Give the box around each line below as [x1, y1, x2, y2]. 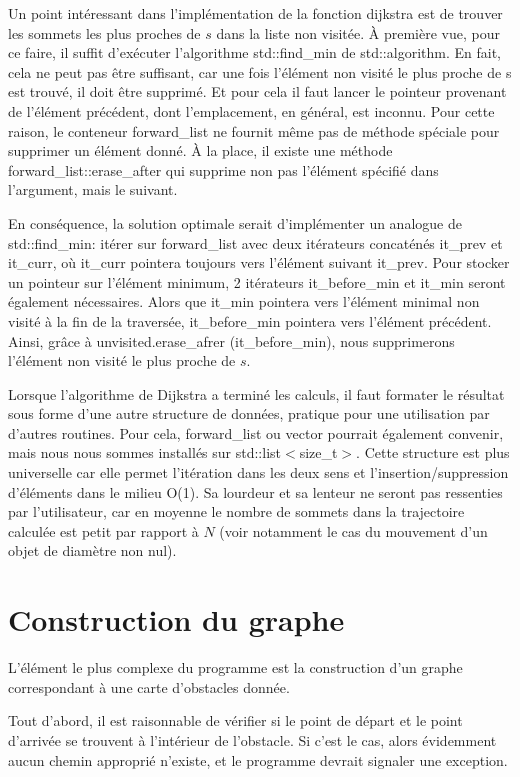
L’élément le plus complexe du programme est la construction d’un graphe [8, 657, 463, 678]
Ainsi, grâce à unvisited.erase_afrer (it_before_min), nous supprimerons [8, 330, 455, 351]
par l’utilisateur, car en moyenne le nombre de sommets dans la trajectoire [8, 501, 465, 522]
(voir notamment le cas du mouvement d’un [219, 520, 488, 541]
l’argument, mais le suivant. [8, 179, 178, 200]
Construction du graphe [8, 599, 345, 640]
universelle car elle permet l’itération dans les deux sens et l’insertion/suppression [8, 462, 509, 483]
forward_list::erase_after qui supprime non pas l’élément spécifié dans [8, 159, 439, 180]
